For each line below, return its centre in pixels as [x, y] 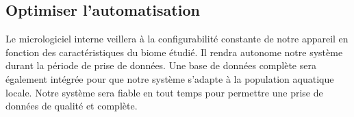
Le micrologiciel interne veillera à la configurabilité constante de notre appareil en [177, 39]
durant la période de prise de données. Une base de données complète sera [161, 65]
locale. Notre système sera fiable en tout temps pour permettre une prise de [164, 92]
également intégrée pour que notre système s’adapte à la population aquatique [170, 78]
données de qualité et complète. [72, 106]
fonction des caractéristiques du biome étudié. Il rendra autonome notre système [174, 52]
